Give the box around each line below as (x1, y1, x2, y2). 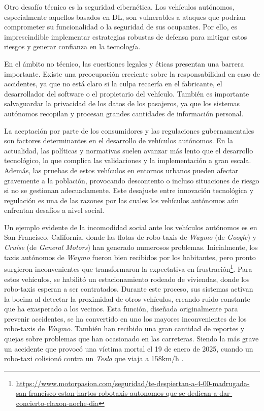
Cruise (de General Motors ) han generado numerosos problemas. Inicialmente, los (4, 242, 258, 252)
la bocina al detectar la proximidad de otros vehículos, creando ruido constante (4, 293, 250, 304)
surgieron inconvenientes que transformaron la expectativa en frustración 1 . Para (4, 262, 252, 274)
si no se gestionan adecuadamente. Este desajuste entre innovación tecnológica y (4, 185, 254, 196)
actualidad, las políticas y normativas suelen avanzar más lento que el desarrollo (4, 145, 253, 155)
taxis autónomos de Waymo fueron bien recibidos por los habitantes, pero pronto (4, 251, 256, 262)
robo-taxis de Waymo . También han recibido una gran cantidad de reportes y (4, 323, 245, 334)
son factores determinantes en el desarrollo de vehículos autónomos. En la (4, 135, 234, 146)
